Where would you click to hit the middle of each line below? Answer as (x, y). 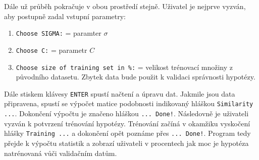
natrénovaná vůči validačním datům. (61, 153)
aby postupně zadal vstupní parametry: (65, 16)
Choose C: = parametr (51, 50)
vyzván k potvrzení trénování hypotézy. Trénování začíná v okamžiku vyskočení (127, 123)
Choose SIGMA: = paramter (59, 33)
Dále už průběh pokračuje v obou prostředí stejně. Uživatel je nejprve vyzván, (125, 6)
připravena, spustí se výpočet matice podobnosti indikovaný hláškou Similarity (129, 103)
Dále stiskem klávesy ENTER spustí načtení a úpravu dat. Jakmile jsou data (120, 93)
